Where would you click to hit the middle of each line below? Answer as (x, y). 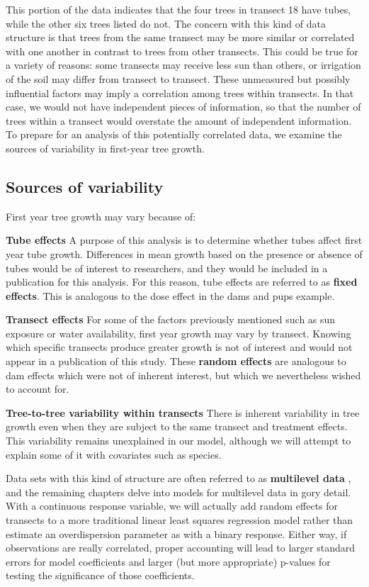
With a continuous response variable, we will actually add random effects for (172, 506)
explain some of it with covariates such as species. (114, 454)
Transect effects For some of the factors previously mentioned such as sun (171, 319)
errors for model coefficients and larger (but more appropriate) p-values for (168, 561)
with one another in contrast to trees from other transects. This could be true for (182, 51)
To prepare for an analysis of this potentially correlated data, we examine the (174, 134)
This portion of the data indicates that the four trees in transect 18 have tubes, (178, 9)
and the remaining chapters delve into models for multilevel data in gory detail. (178, 492)
